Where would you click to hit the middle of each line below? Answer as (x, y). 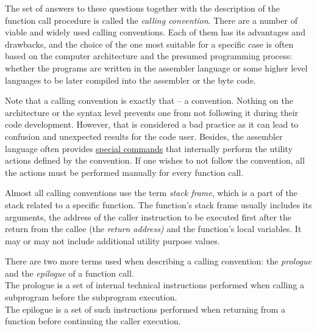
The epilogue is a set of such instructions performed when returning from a (145, 309)
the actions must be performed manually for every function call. (124, 172)
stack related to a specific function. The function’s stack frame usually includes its (158, 204)
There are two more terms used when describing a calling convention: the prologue (158, 261)
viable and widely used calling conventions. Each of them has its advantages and (155, 32)
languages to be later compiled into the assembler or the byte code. (130, 80)
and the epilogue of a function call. (69, 273)
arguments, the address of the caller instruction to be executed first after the (148, 216)
